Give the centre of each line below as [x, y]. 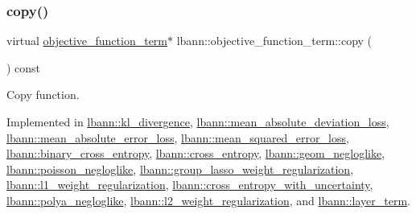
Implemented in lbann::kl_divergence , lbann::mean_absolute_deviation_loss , [198, 121]
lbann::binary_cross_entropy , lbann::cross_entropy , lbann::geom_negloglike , [196, 153]
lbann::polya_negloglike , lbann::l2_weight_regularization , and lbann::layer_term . [208, 200]
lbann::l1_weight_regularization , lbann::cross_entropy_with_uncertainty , [190, 185]
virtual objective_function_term [87, 41]
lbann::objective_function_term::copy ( [274, 41]
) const [24, 67]
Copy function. [43, 95]
